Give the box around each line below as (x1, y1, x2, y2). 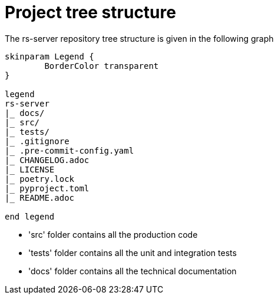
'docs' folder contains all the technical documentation (28, 265, 237, 276)
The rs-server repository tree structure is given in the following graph (5, 33, 274, 44)
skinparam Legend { (5, 51, 94, 61)
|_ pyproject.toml (5, 183, 90, 193)
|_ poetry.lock (5, 174, 75, 184)
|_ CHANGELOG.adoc (5, 155, 90, 165)
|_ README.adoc (5, 192, 75, 202)
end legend (5, 211, 55, 221)
